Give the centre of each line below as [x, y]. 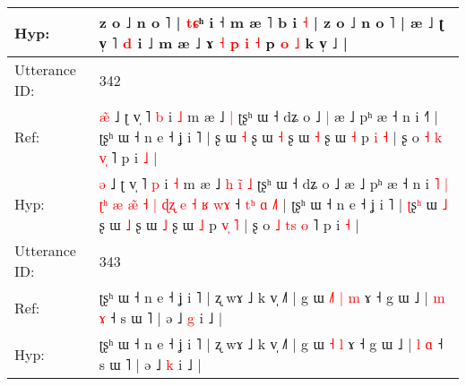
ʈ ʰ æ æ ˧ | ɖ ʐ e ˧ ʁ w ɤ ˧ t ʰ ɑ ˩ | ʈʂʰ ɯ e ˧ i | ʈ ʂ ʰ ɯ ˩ [273, 204]
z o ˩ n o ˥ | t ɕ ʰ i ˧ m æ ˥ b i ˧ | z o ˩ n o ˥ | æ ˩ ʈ [272, 22]
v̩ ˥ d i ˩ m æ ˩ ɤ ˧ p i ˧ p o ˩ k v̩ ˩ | [223, 43]
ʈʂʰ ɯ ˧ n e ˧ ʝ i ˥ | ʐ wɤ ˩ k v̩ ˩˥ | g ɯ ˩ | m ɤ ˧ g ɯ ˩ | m [272, 297]
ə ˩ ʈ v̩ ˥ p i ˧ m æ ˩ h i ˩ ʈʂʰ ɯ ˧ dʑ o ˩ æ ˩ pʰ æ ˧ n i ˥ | [274, 183]
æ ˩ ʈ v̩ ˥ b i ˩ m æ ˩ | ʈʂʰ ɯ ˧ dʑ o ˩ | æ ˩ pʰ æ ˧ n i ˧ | [268, 116]
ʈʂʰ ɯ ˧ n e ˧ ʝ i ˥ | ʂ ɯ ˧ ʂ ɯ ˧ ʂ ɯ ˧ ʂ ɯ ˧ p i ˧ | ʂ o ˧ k [271, 137]
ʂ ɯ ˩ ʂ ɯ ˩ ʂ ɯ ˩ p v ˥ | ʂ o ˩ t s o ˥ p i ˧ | [229, 224]
